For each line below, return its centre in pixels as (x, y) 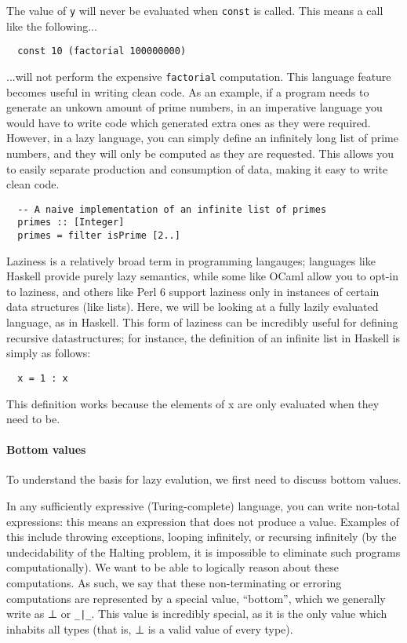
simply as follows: (49, 353)
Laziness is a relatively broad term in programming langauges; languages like (191, 260)
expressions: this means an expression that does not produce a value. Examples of (203, 521)
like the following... (52, 26)
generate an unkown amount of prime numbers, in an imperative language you (194, 107)
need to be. (33, 419)
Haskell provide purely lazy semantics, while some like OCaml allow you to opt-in (203, 276)
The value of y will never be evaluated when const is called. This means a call (195, 10)
